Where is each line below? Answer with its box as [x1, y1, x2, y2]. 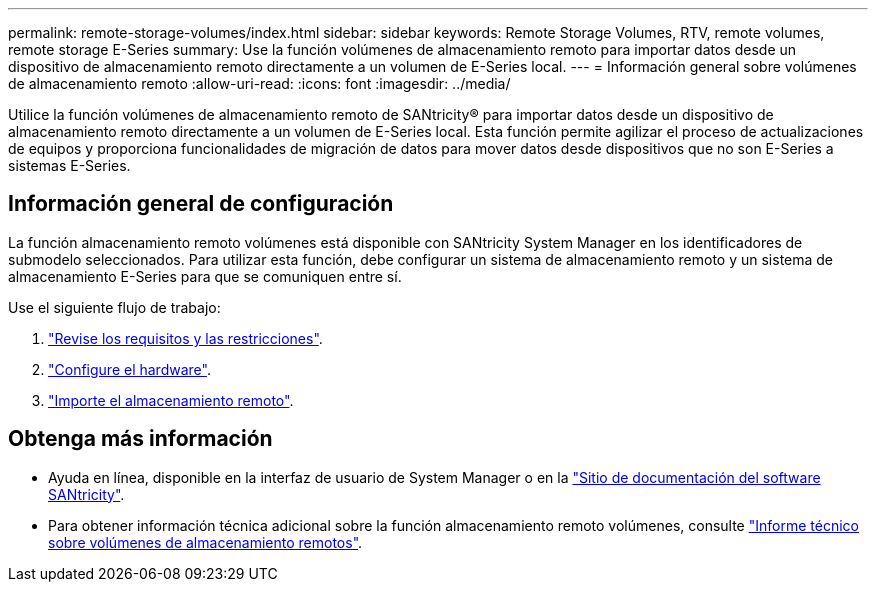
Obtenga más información [8, 426, 273, 452]
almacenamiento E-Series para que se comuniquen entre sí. [8, 267, 402, 285]
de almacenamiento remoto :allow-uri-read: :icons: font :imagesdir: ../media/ [8, 75, 511, 92]
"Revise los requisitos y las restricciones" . [48, 329, 323, 347]
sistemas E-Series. [8, 157, 131, 174]
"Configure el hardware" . [48, 360, 211, 378]
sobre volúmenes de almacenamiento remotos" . [48, 533, 363, 551]
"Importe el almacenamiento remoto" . [48, 391, 294, 409]
